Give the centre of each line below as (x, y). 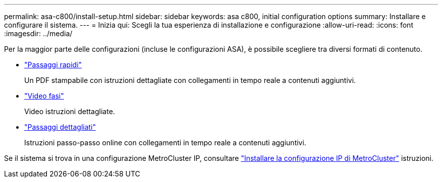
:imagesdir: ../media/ (38, 33)
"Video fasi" (44, 96)
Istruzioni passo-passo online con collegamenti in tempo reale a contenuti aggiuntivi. (165, 143)
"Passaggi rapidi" (53, 65)
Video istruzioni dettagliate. (70, 111)
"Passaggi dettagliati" (60, 127)
